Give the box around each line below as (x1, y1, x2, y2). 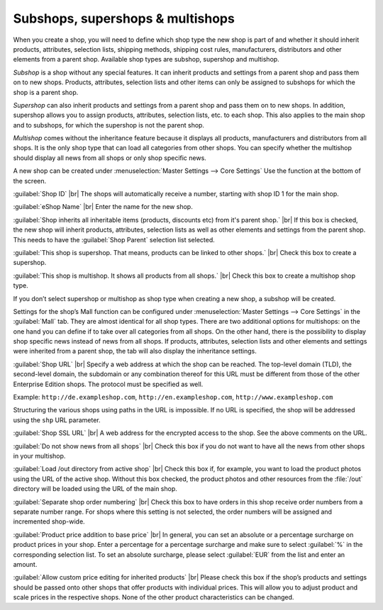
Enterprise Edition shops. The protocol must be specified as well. (13, 380, 204, 388)
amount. (13, 560, 38, 568)
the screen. (13, 176, 47, 185)
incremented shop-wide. (13, 517, 85, 526)
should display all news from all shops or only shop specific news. (13, 153, 207, 162)
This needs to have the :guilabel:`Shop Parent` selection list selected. (13, 235, 216, 244)
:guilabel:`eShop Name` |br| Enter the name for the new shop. (13, 203, 193, 211)
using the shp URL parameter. (13, 415, 101, 424)
